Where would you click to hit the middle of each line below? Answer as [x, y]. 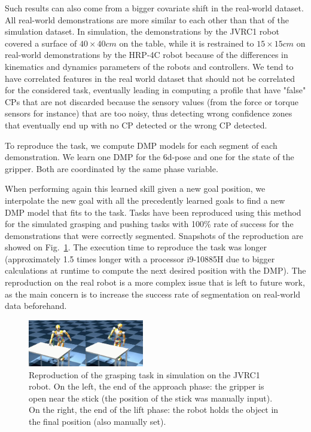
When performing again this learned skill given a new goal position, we [135, 189]
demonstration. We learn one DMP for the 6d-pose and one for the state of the [150, 157]
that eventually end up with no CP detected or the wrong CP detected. [136, 125]
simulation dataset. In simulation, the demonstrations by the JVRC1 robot [142, 31]
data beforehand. [36, 306]
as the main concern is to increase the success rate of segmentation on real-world [153, 294]
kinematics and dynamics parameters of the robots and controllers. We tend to [149, 66]
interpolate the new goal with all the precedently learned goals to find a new [145, 200]
